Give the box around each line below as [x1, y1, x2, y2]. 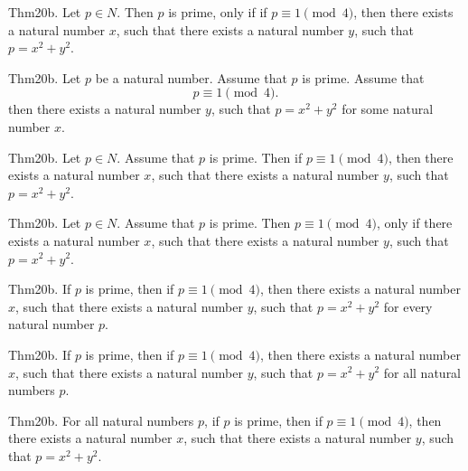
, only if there [377, 213, 453, 232]
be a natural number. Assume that [95, 68, 287, 87]
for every [383, 297, 433, 316]
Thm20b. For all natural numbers [8, 410, 194, 429]
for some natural [342, 99, 434, 118]
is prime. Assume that [302, 68, 425, 87]
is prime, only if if [168, 3, 267, 21]
